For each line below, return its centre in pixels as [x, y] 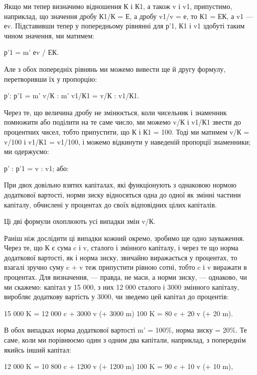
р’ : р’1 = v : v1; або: [36, 168]
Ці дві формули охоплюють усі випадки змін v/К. [80, 221]
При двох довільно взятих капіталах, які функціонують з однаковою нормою [120, 185]
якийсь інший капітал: [38, 349]
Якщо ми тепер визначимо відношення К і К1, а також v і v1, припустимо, [118, 6]
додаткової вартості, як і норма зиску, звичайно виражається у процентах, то [121, 257]
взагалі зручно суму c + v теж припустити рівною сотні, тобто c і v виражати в [126, 267]
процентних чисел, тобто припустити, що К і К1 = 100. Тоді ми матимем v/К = [127, 131]
